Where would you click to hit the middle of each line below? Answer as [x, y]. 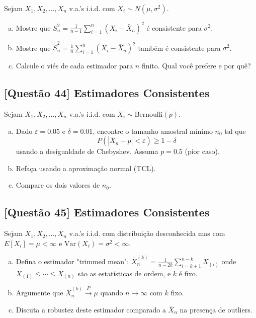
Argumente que [39, 293]
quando [112, 293]
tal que [235, 131]
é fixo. [188, 273]
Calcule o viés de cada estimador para [74, 66]
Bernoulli [149, 115]
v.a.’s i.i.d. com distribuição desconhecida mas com [147, 233]
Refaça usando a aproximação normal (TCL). [86, 168]
